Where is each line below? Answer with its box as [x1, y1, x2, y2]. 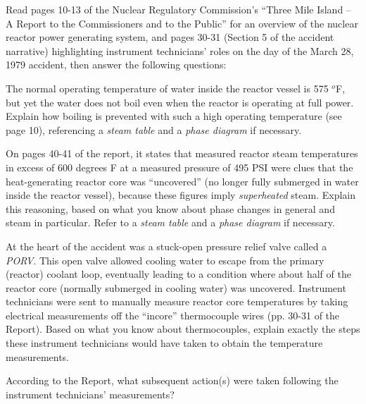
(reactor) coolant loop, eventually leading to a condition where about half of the [6, 267, 351, 281]
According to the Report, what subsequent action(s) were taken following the [6, 373, 339, 388]
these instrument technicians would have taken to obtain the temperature [6, 336, 323, 350]
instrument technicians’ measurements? [6, 386, 175, 401]
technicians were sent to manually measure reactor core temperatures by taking [6, 294, 348, 309]
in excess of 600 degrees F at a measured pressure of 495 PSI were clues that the [6, 159, 353, 174]
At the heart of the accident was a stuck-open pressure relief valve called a [6, 238, 327, 253]
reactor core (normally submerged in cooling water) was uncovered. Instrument [6, 280, 346, 295]
